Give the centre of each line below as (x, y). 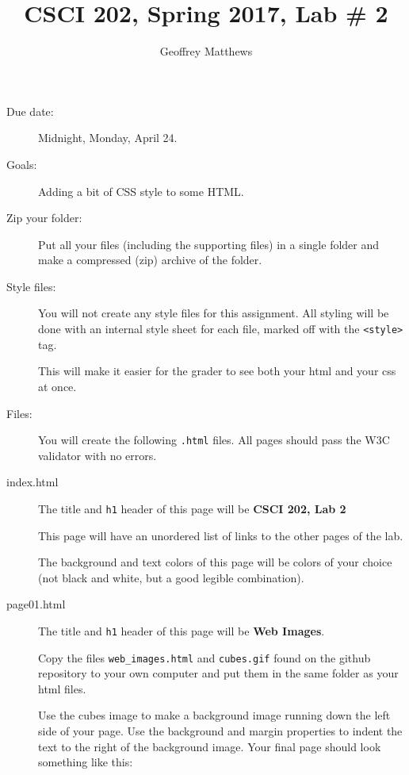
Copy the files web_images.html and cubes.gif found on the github (204, 657)
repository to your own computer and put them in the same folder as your (218, 673)
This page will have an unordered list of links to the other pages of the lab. (221, 535)
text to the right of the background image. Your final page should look (210, 746)
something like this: (86, 762)
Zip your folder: (44, 218)
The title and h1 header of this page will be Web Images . (182, 630)
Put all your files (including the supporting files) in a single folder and (209, 244)
